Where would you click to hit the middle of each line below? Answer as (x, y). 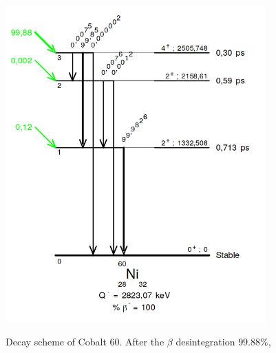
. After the (142, 341)
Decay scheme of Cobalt (56, 341)
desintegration (205, 341)
